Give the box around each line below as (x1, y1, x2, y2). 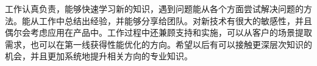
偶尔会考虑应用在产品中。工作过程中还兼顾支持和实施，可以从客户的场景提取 (5, 26, 312, 39)
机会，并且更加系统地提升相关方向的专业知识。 (5, 50, 193, 62)
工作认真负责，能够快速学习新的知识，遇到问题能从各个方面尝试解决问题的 (5, 2, 304, 15)
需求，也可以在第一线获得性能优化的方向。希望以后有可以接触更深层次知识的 (5, 38, 312, 50)
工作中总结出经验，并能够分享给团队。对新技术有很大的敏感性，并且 (38, 14, 312, 27)
